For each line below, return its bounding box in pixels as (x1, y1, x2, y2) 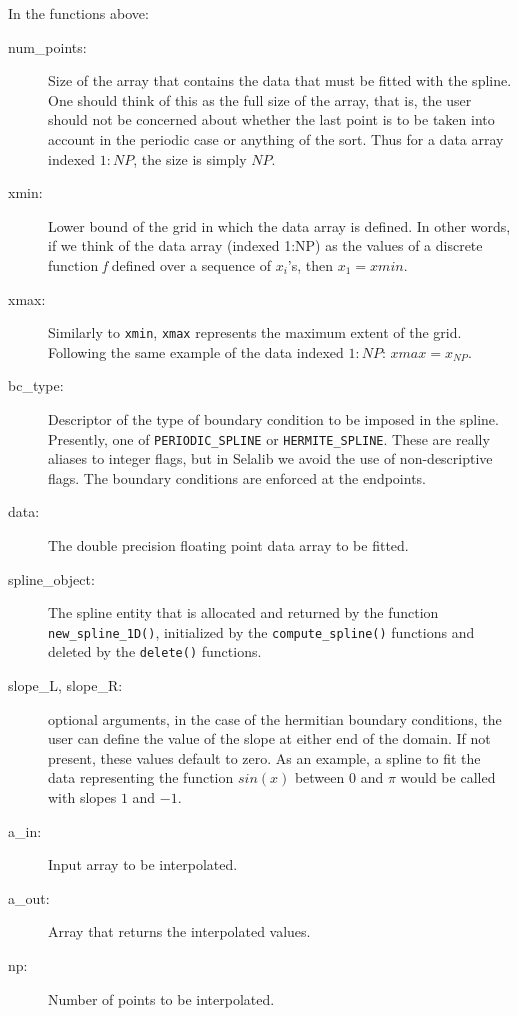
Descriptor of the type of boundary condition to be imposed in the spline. (48, 408, 499, 429)
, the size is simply (133, 148, 247, 169)
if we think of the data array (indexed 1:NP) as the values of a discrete (48, 235, 483, 256)
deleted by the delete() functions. (48, 641, 262, 662)
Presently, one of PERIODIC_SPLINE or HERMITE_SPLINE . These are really (48, 428, 490, 449)
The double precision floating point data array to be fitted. (48, 535, 409, 555)
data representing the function (48, 767, 234, 788)
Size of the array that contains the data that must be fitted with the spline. (48, 70, 512, 91)
